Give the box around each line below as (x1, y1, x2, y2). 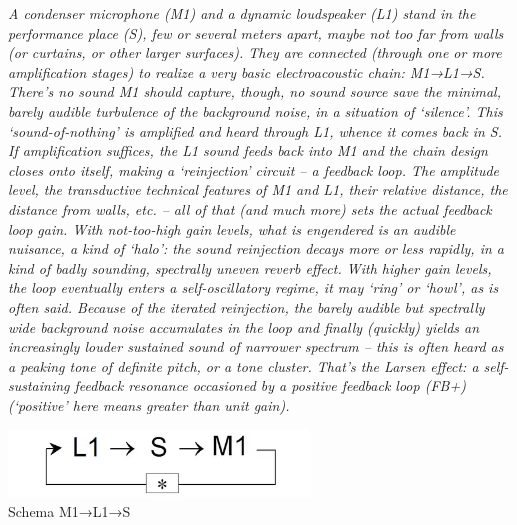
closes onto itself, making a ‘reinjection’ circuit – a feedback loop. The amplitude (8, 159, 499, 180)
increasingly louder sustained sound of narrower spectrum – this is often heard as (8, 336, 504, 357)
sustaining (8, 375, 70, 396)
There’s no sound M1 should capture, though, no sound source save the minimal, (8, 81, 501, 102)
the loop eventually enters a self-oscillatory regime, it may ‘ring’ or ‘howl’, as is (8, 277, 499, 298)
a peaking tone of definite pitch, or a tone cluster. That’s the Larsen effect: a (8, 355, 479, 376)
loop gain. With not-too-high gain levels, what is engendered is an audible (8, 218, 456, 239)
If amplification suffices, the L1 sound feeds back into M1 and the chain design (8, 140, 488, 161)
